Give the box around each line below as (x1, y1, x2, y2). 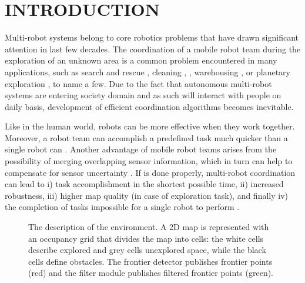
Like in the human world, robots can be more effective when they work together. (5, 120, 295, 132)
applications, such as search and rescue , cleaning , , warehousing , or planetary (5, 65, 291, 78)
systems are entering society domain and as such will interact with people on (5, 89, 281, 101)
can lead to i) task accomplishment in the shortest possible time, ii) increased (5, 178, 284, 190)
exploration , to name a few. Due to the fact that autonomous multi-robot (5, 77, 272, 89)
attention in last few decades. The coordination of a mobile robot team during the (5, 42, 301, 55)
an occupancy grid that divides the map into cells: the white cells (28, 232, 264, 244)
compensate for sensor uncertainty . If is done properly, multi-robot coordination (5, 166, 296, 178)
